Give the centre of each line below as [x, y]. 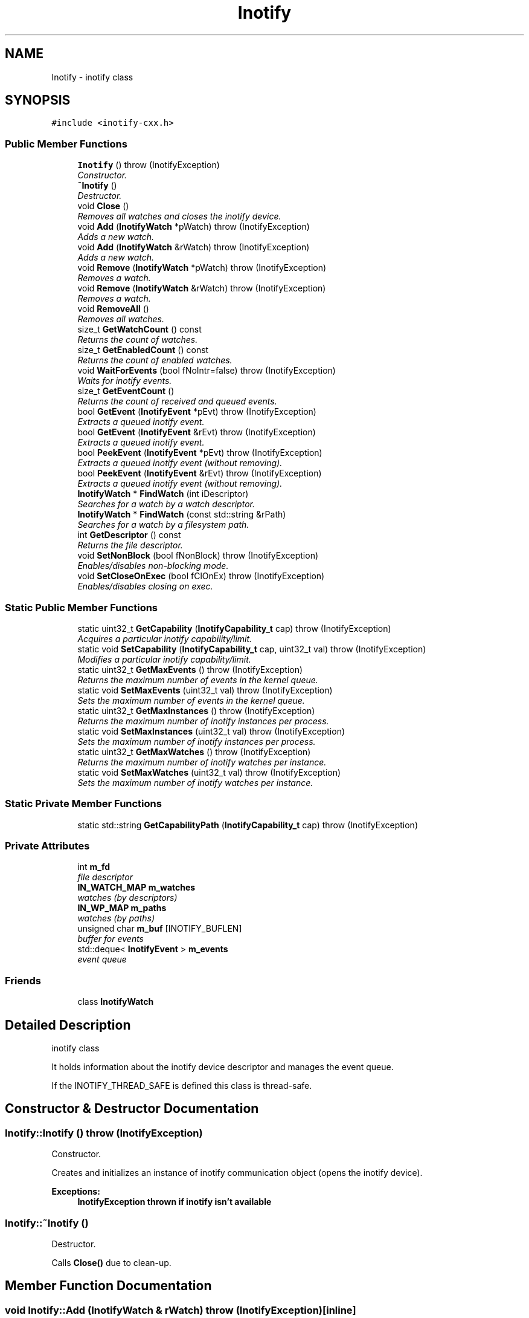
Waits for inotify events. [125, 381]
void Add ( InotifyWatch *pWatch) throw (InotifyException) [194, 227]
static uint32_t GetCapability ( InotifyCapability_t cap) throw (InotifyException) [234, 628]
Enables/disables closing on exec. [145, 586]
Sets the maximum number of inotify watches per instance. [195, 782]
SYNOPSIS [38, 100]
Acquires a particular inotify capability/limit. [165, 638]
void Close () [103, 206]
